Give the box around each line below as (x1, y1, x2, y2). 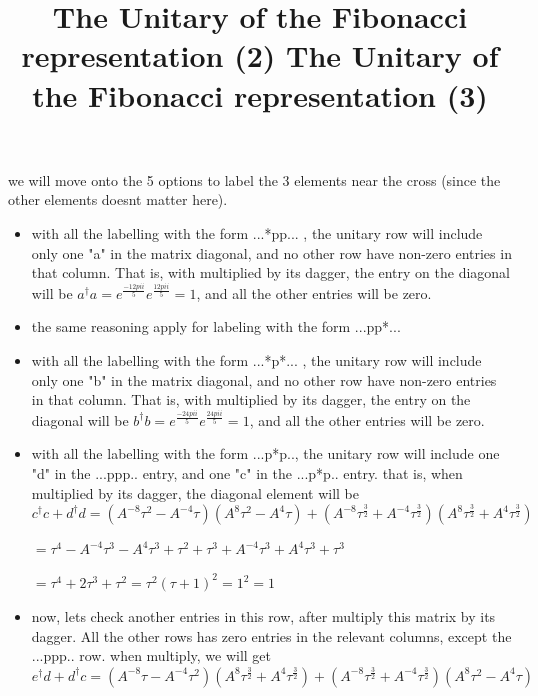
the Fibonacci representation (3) (32, 74, 488, 115)
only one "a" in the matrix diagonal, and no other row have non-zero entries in (31, 242, 512, 263)
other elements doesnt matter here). (8, 189, 228, 210)
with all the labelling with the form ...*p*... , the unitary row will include (31, 350, 482, 370)
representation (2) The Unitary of (21, 35, 499, 76)
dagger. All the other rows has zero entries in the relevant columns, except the (31, 625, 512, 646)
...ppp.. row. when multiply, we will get (31, 645, 272, 666)
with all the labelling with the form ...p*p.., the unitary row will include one (31, 443, 500, 464)
